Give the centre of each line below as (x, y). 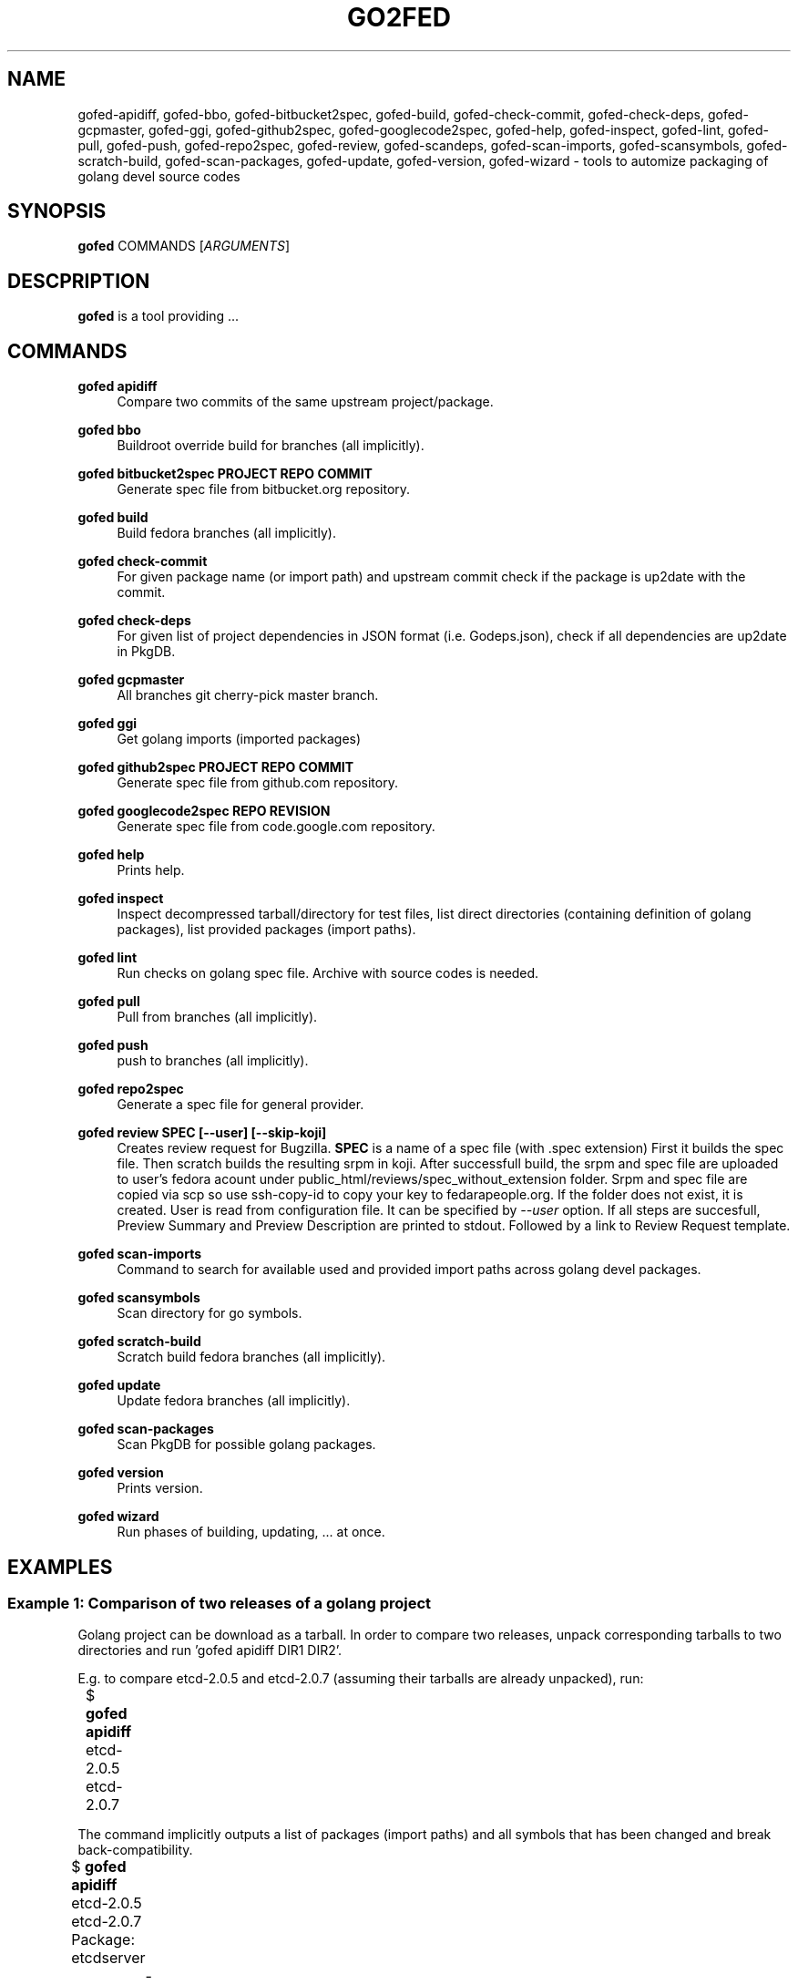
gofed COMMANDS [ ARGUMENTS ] (184, 246)
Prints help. (151, 870)
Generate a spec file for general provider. (240, 1105)
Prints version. (160, 1488)
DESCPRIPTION (79, 281)
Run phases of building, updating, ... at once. (251, 1532)
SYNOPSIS (57, 211)
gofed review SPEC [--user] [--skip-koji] (202, 1133)
